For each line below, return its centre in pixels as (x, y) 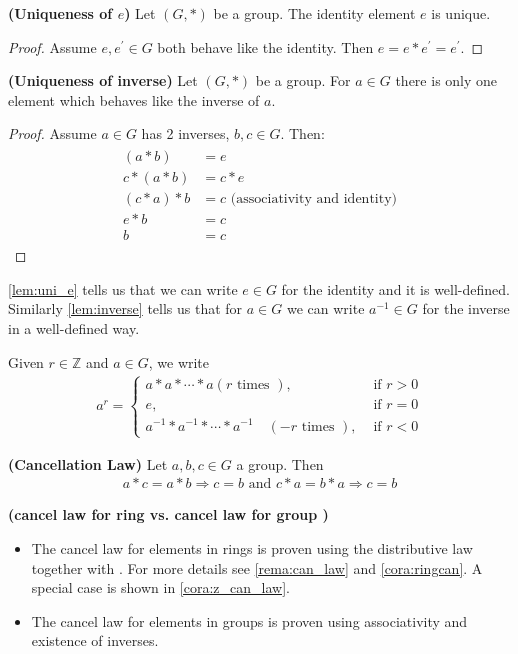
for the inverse (466, 308)
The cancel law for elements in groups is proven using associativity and (249, 620)
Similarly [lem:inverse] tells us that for (125, 308)
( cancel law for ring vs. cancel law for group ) (168, 514)
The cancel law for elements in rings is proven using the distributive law (252, 548)
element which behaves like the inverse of (134, 99)
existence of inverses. (95, 640)
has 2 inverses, (185, 133)
